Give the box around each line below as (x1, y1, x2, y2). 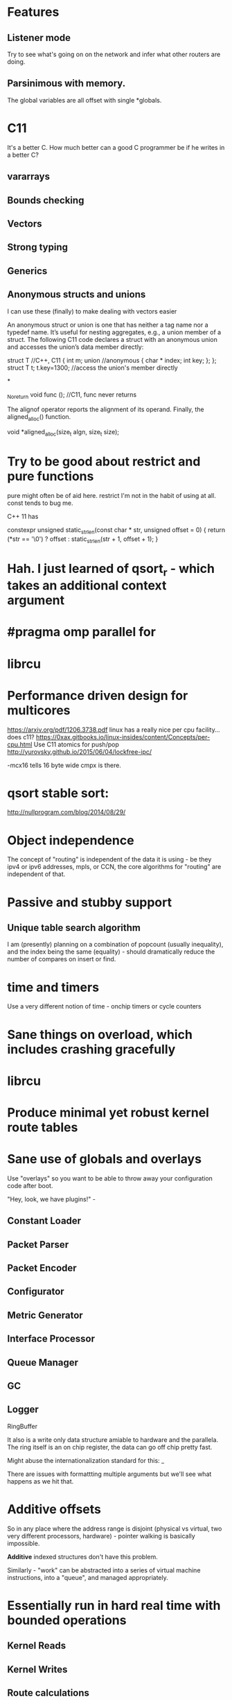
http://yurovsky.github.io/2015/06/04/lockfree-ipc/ (7, 747, 152, 756)
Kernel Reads (7, 1640, 66, 1651)
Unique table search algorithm (7, 922, 141, 934)
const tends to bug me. (7, 499, 73, 507)
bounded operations (7, 1612, 127, 1628)
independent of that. (7, 870, 66, 878)
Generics (7, 265, 48, 277)
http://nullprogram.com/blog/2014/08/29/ (7, 808, 126, 816)
